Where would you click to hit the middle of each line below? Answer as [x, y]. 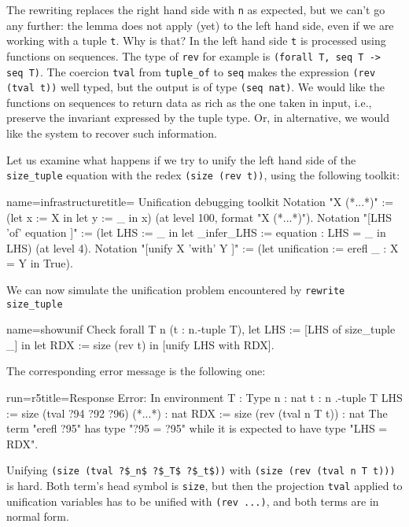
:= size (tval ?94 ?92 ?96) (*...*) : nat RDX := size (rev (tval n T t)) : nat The [197, 413]
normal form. [38, 516]
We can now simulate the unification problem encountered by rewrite [176, 289]
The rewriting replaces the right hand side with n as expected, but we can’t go [196, 9]
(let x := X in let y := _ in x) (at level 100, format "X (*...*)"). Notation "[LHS [199, 217]
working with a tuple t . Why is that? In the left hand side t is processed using [196, 41]
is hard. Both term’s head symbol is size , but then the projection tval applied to [204, 485]
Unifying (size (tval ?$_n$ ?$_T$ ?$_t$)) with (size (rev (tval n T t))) [201, 470]
